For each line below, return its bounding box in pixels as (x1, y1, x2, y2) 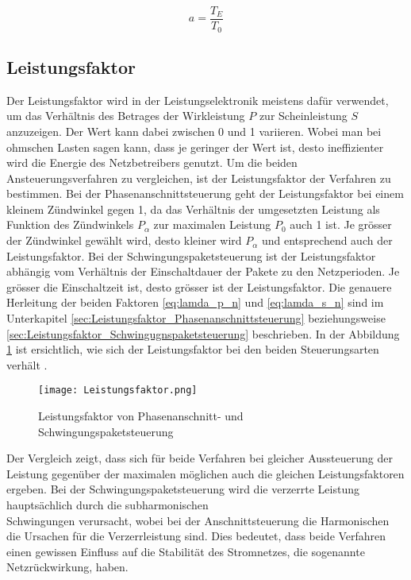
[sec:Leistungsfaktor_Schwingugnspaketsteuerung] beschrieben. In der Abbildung (6, 325, 400, 342)
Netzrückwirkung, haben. (6, 559, 129, 575)
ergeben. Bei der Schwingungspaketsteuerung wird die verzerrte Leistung (6, 481, 360, 497)
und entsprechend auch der (261, 232, 393, 249)
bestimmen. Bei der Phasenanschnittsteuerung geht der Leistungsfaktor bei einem (6, 185, 404, 202)
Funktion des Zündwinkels (6, 216, 134, 233)
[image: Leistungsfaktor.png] (38, 385, 198, 396)
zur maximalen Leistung (153, 216, 271, 233)
